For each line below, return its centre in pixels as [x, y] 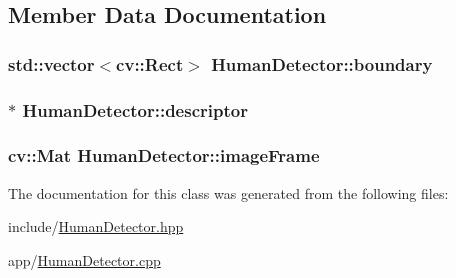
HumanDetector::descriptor [135, 109]
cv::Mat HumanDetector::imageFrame [164, 155]
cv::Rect [150, 63]
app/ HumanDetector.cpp [84, 259]
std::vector [51, 63]
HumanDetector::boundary [322, 63]
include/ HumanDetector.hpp [96, 226]
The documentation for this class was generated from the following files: [228, 192]
